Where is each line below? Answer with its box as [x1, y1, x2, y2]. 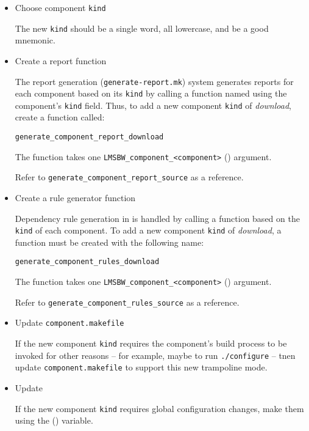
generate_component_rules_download [15, 257, 160, 267]
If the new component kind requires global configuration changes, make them [15, 402, 304, 414]
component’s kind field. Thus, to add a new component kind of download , [15, 98, 291, 111]
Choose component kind [15, 1, 106, 13]
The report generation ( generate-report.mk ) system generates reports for [15, 75, 294, 87]
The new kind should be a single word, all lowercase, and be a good [15, 21, 269, 34]
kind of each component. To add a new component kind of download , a [15, 224, 282, 237]
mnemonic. [15, 34, 55, 46]
